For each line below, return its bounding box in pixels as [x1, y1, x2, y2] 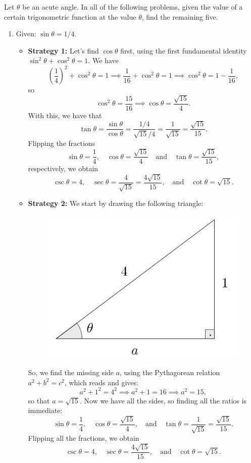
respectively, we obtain [28, 163, 98, 174]
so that [28, 395, 50, 405]
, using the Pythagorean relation [120, 367, 220, 378]
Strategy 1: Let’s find [28, 45, 99, 56]
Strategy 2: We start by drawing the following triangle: [28, 198, 204, 209]
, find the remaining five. [141, 11, 218, 22]
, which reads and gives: [64, 377, 138, 387]
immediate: [28, 405, 63, 416]
